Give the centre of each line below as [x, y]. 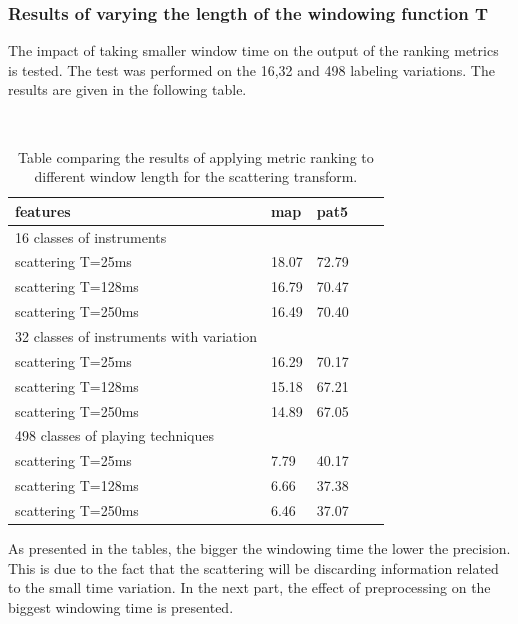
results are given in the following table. [127, 89]
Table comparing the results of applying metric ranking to [195, 156]
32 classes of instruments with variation [136, 336]
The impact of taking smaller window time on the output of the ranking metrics [253, 50]
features [43, 210]
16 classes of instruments [91, 236]
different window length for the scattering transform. [196, 176]
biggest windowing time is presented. [121, 606]
